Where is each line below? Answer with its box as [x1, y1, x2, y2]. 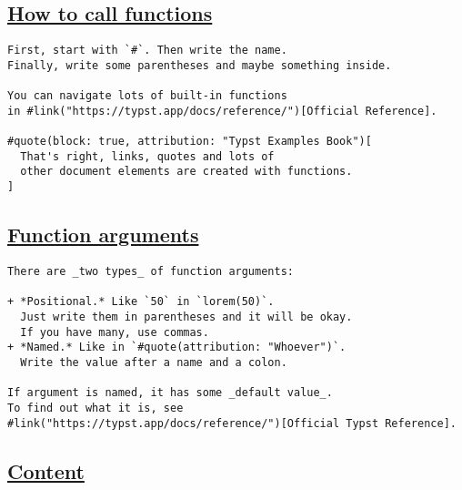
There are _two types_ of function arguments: [7, 264, 294, 278]
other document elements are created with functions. [20, 165, 353, 179]
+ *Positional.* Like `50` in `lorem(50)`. [7, 295, 275, 309]
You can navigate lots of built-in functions [7, 89, 287, 103]
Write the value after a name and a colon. [20, 355, 287, 369]
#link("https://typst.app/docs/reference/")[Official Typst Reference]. [7, 416, 457, 430]
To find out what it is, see [7, 401, 184, 414]
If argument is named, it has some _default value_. [7, 386, 333, 400]
